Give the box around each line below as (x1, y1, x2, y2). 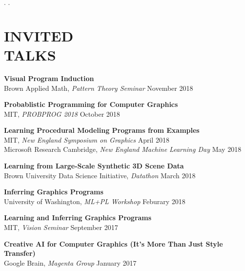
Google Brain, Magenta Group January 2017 (4, 257, 137, 268)
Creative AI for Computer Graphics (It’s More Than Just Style (4, 238, 223, 249)
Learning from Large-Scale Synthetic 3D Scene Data (4, 161, 184, 171)
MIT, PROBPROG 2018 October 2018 (4, 108, 120, 119)
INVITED (4, 25, 74, 45)
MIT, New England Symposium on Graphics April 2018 (4, 134, 169, 145)
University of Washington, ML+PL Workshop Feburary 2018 (4, 196, 185, 206)
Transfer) (4, 248, 36, 258)
